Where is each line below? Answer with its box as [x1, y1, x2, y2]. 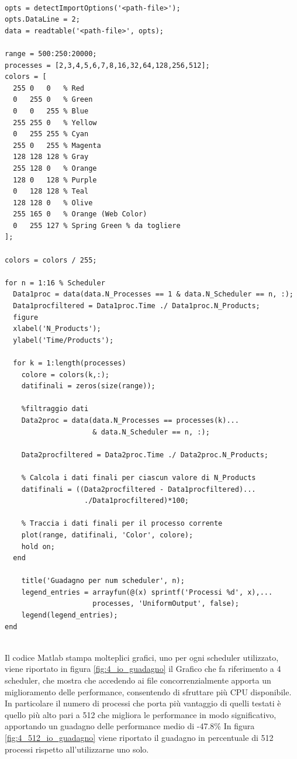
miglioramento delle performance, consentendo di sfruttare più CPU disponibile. [5, 685, 292, 698]
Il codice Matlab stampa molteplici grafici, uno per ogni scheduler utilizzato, [5, 651, 279, 663]
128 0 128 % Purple [13, 175, 97, 184]
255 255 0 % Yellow [13, 118, 97, 127]
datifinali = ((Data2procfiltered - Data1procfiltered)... [21, 485, 256, 494]
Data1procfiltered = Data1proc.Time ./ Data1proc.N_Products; [13, 302, 260, 310]
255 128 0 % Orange [13, 164, 97, 172]
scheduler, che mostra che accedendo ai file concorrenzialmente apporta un [5, 674, 271, 686]
